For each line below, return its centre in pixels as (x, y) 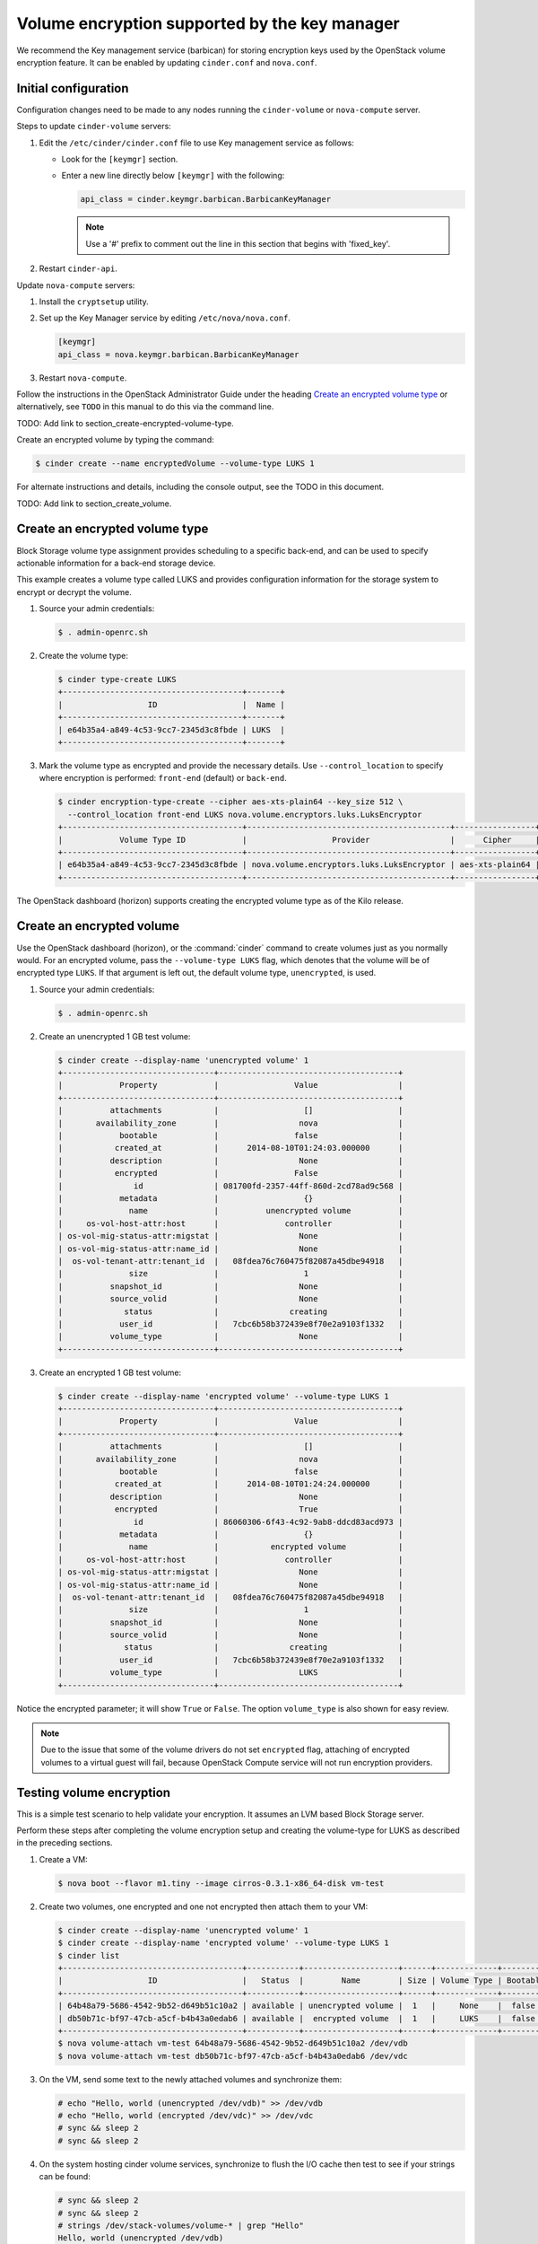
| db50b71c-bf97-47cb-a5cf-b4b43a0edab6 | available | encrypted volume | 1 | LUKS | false (296, 2018)
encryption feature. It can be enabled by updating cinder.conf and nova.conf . (167, 62)
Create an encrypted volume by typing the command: (115, 440)
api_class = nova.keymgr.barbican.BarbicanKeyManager (178, 354)
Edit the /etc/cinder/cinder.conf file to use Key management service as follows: (196, 143)
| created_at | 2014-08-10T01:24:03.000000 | (230, 1148)
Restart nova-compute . (83, 378)
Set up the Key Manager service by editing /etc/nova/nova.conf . (165, 318)
